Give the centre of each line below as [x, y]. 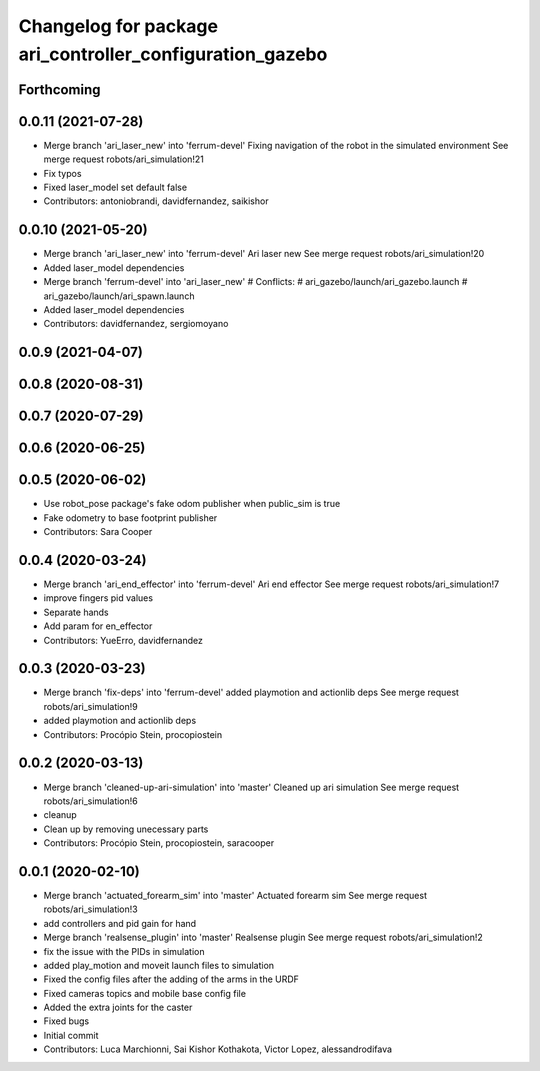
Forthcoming [59, 89]
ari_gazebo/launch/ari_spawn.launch [119, 296]
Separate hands [76, 612]
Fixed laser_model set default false [115, 187]
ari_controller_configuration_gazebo [173, 54]
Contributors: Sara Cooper [98, 532]
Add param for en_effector [98, 626]
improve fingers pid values [98, 598]
